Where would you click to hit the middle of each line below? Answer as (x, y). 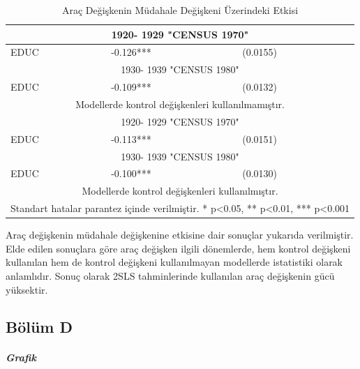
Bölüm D (39, 327)
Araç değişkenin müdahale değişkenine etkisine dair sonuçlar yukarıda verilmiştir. (180, 235)
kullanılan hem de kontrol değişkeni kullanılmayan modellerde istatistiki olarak (174, 262)
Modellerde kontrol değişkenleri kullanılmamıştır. (180, 104)
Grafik (21, 357)
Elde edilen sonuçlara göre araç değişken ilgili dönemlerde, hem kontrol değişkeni (178, 248)
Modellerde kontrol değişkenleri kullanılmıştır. (180, 191)
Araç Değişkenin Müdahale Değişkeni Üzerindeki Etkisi (180, 10)
